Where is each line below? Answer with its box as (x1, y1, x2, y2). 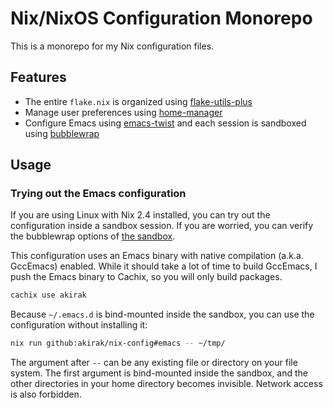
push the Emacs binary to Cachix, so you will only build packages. (10, 271, 283, 283)
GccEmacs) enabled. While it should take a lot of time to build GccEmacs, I (10, 260, 318, 272)
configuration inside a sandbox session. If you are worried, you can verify (10, 220, 314, 232)
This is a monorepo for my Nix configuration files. (10, 40, 215, 52)
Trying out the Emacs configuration (10, 187, 187, 201)
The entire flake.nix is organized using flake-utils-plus (24, 95, 253, 107)
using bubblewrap (24, 127, 100, 139)
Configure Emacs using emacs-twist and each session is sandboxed (24, 117, 307, 129)
